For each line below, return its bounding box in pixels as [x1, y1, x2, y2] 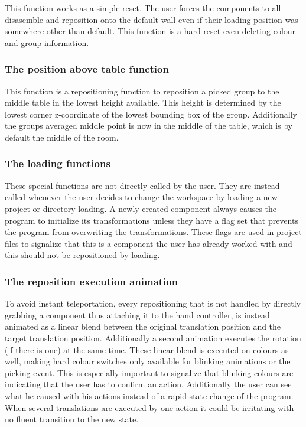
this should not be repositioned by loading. [5, 249, 160, 261]
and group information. [5, 36, 89, 48]
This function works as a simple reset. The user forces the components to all [5, 2, 281, 14]
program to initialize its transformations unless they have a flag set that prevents [5, 214, 298, 226]
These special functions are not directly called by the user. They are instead [5, 179, 280, 191]
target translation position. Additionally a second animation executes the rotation [5, 331, 301, 344]
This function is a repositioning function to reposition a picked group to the [5, 84, 279, 97]
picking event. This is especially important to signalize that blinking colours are [5, 366, 294, 379]
